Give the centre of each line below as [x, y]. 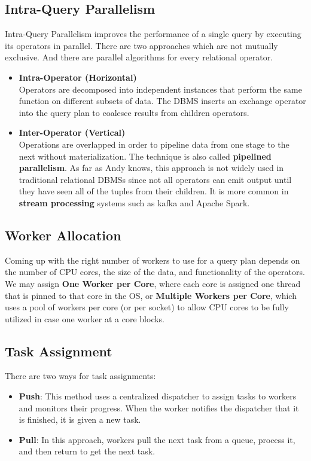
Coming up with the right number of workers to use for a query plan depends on [153, 260]
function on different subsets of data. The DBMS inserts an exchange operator [162, 101]
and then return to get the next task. [87, 451]
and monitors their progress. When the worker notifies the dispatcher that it [159, 407]
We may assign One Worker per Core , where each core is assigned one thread [153, 283]
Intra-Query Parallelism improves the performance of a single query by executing [153, 34]
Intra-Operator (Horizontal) [78, 77]
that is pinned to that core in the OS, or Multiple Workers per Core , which [151, 295]
